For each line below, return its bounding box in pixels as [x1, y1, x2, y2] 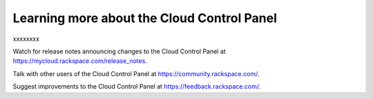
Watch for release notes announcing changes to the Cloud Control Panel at [12, 47, 226, 55]
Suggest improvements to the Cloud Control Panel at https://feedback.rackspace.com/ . [12, 82, 261, 91]
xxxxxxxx [12, 35, 40, 43]
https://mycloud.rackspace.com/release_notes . [12, 57, 148, 65]
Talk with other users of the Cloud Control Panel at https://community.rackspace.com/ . [12, 69, 260, 78]
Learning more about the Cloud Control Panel [12, 10, 278, 26]
